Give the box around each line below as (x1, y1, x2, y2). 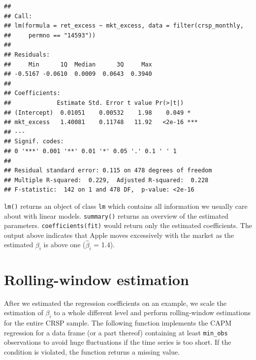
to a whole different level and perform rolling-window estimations (54, 307, 251, 318)
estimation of (4, 307, 43, 318)
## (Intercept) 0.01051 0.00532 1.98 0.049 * (4, 109, 191, 116)
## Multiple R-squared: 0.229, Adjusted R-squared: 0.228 (4, 176, 209, 184)
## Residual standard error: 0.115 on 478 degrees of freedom (4, 167, 212, 174)
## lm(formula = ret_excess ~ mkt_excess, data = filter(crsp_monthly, (4, 22, 244, 30)
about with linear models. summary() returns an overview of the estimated (4, 210, 228, 221)
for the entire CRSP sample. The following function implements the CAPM (4, 317, 232, 327)
